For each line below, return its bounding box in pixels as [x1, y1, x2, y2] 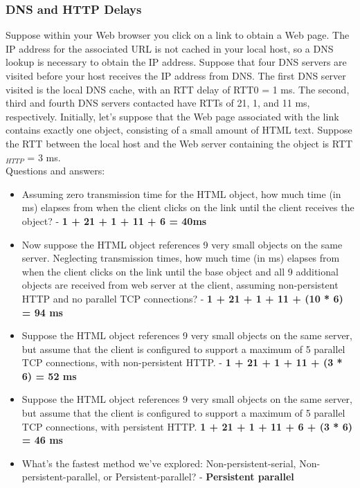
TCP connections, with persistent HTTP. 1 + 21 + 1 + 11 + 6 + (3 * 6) [21, 419, 353, 433]
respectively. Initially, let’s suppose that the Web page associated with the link [6, 109, 339, 123]
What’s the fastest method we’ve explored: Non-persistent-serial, [21, 455, 296, 470]
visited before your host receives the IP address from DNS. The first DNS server [6, 69, 346, 82]
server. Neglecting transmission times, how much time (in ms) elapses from [21, 251, 340, 265]
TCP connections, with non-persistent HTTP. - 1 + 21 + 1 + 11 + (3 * [21, 355, 343, 370]
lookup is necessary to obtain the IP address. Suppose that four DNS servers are [6, 55, 347, 69]
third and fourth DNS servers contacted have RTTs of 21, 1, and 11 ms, [6, 96, 310, 110]
